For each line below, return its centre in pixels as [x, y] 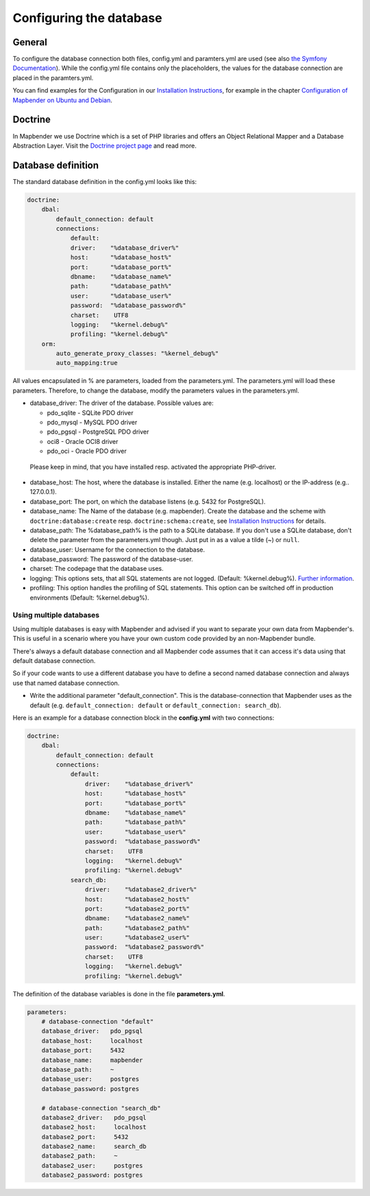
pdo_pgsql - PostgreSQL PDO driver [98, 432]
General [30, 42]
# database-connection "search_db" [101, 1108]
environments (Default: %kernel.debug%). [89, 598]
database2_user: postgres [92, 1165]
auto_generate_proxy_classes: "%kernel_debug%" [137, 354]
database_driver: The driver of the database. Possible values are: [122, 403]
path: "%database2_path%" [137, 928]
